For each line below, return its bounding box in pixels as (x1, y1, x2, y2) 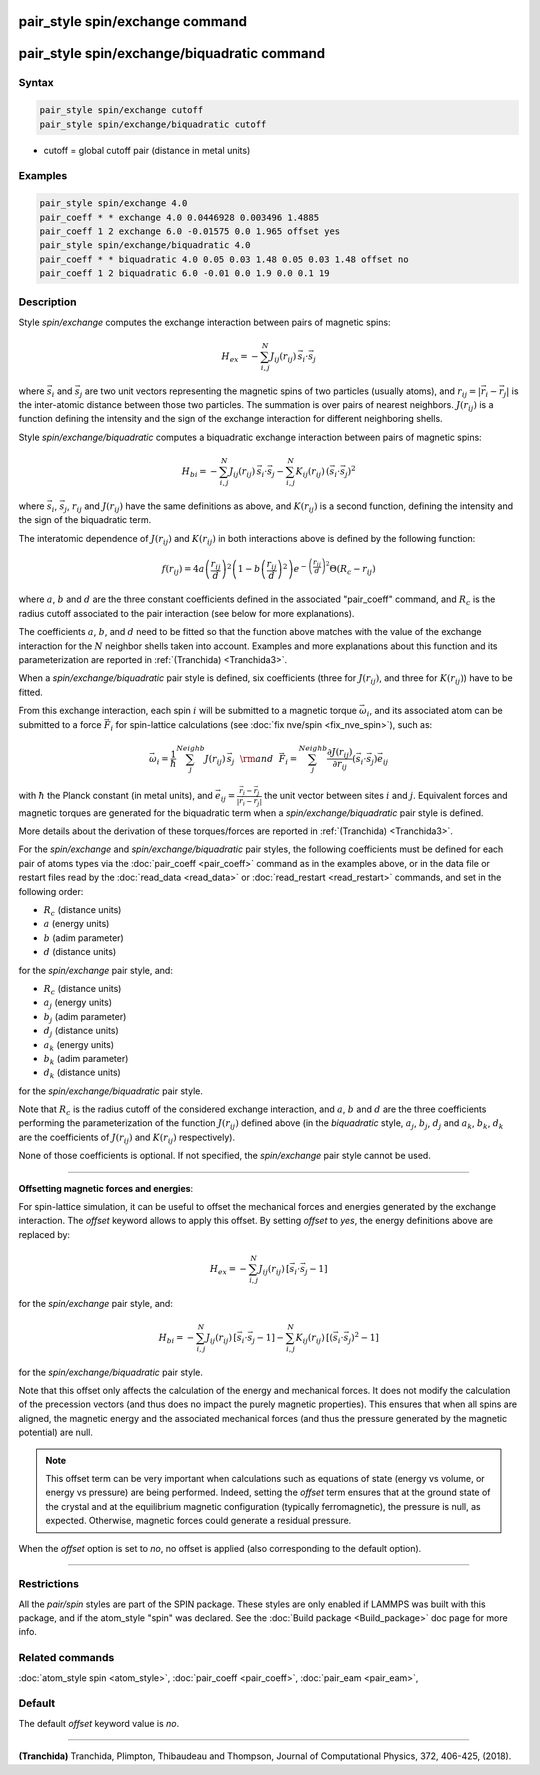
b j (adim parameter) (43, 1010, 127, 1025)
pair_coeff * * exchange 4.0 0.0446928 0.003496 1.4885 (39, 211, 320, 223)
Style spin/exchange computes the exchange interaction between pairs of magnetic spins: (18, 316, 391, 328)
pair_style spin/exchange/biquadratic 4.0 (39, 240, 251, 251)
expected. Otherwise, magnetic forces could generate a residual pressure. (45, 1515, 352, 1527)
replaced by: (18, 1228, 70, 1240)
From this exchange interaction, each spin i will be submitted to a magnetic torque (18, 705, 357, 717)
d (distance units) (43, 946, 117, 958)
